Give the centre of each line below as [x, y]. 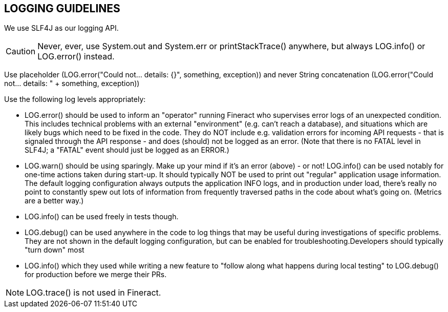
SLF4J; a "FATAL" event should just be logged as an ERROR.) [127, 150]
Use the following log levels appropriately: [75, 99]
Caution [21, 51]
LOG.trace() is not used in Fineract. [94, 293]
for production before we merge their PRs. [96, 275]
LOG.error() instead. [76, 57]
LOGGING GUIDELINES [62, 8]
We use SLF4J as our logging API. [61, 28]
